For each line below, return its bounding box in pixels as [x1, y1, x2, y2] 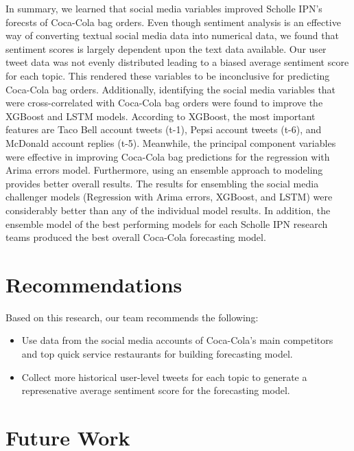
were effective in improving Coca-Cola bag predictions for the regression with [5, 149, 330, 163]
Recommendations [5, 270, 182, 298]
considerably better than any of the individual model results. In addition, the [5, 203, 331, 217]
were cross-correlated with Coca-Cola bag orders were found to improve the [5, 95, 323, 110]
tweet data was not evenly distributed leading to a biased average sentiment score [5, 55, 349, 69]
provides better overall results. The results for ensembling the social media [5, 176, 319, 190]
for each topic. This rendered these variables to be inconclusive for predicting [5, 68, 330, 82]
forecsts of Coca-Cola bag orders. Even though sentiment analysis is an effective [5, 14, 341, 29]
